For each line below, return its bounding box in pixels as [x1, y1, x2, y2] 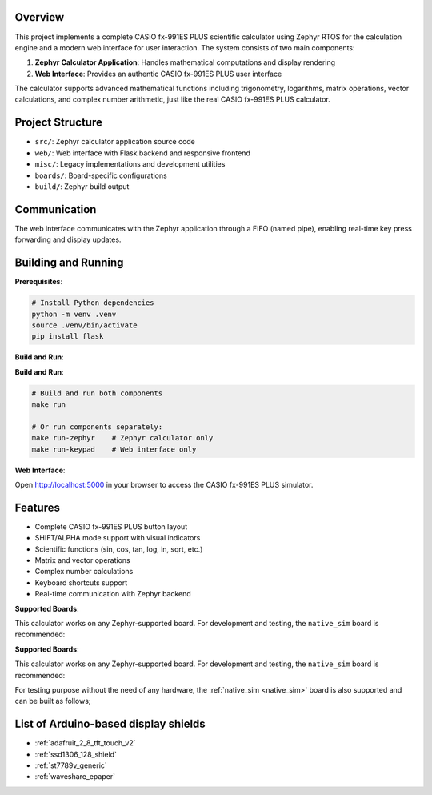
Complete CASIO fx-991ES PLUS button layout [34, 521, 188, 532]
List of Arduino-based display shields [14, 717, 206, 731]
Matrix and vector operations [34, 556, 131, 565]
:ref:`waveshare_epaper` [34, 772, 116, 781]
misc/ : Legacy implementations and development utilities [34, 159, 226, 169]
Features [14, 500, 60, 514]
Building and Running [14, 256, 124, 270]
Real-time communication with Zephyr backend [34, 589, 191, 599]
